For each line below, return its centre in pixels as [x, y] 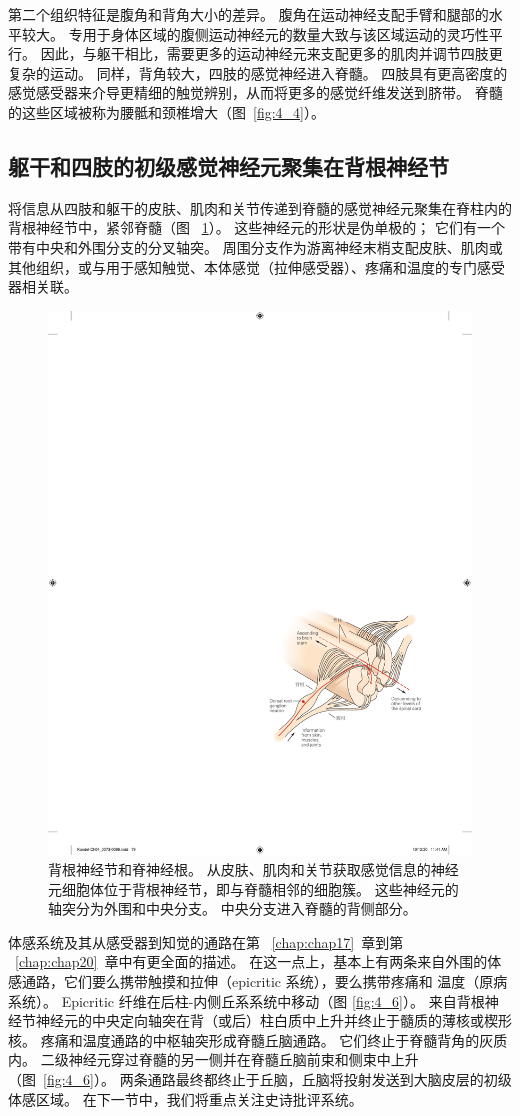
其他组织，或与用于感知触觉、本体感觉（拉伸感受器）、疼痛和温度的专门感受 [256, 266]
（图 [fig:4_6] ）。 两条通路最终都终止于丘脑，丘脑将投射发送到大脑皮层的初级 [260, 1079]
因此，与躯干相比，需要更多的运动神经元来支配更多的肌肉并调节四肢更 [271, 53]
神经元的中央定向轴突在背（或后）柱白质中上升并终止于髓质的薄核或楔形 [273, 1020]
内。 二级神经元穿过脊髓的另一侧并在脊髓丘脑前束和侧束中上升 [213, 1059]
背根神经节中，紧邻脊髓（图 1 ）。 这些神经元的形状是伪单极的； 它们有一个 [256, 227]
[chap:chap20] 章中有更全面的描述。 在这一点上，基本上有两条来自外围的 [251, 961]
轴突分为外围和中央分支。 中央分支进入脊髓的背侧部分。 [232, 908]
